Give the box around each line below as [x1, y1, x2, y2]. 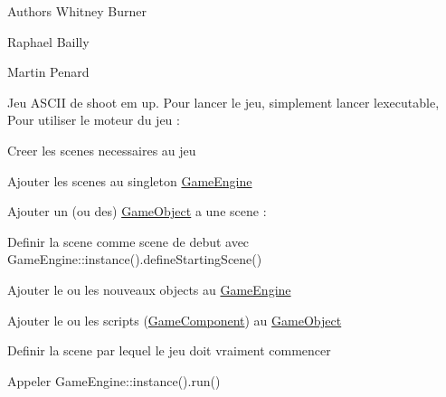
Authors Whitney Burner [7, 2, 147, 20]
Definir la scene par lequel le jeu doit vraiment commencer [7, 341, 331, 360]
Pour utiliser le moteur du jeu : [7, 110, 180, 129]
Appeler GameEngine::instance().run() [7, 371, 221, 390]
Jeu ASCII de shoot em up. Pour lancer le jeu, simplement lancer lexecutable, [7, 92, 440, 111]
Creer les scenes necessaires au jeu [7, 140, 196, 159]
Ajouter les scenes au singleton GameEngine [7, 171, 252, 190]
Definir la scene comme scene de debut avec [7, 232, 250, 250]
